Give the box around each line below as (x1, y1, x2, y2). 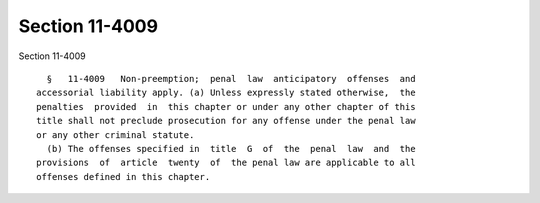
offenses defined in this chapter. (36, 171, 211, 182)
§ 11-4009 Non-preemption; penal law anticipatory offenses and (46, 73, 416, 84)
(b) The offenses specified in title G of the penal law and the (46, 143, 416, 154)
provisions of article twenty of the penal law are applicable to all (36, 157, 416, 169)
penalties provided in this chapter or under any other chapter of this (36, 101, 416, 112)
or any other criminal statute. (36, 129, 195, 140)
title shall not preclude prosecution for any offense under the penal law (36, 115, 416, 127)
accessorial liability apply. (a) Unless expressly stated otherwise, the (36, 87, 416, 99)
